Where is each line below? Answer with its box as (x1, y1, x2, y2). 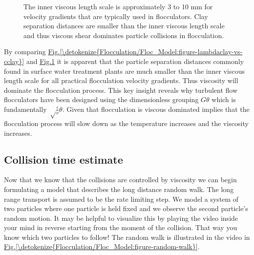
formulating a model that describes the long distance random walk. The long (4, 184, 234, 194)
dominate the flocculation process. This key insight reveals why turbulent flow (4, 85, 238, 95)
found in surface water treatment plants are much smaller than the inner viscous (4, 65, 245, 76)
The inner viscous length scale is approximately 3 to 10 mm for (23, 1, 213, 11)
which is (212, 94, 236, 105)
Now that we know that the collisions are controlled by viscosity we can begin (4, 174, 237, 185)
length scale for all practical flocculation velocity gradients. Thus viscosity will (4, 75, 238, 85)
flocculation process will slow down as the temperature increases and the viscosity (4, 118, 249, 128)
